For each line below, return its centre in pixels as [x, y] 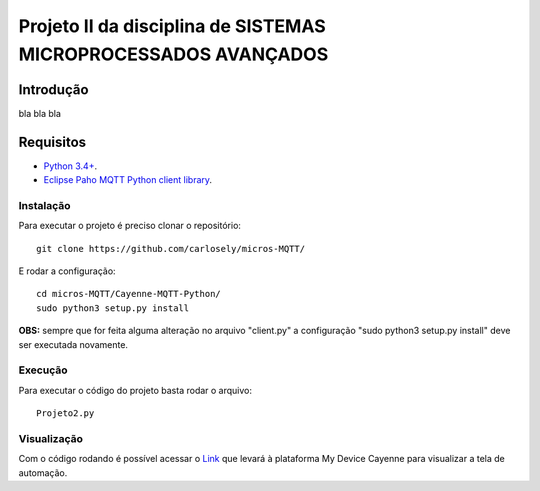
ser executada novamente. [73, 344]
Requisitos [52, 141]
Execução [43, 370]
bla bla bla [40, 113]
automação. [43, 472]
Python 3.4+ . [70, 166]
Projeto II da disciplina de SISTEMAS [172, 26]
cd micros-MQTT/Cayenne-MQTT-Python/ [129, 294]
